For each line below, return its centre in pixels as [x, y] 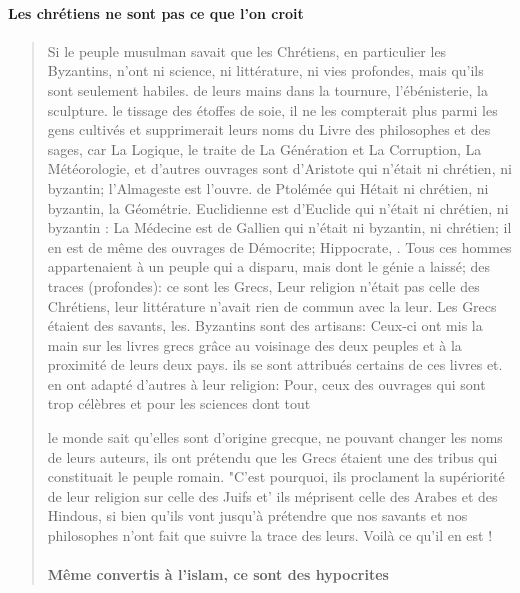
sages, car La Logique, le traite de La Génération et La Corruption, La [264, 148]
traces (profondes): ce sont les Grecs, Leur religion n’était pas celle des [263, 285]
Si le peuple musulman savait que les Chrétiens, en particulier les [247, 50]
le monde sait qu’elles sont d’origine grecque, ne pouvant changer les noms [275, 437]
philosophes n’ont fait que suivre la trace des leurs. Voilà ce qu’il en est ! [270, 535]
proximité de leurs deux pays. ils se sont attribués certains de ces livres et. [275, 364]
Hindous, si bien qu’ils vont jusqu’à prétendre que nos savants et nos [257, 515]
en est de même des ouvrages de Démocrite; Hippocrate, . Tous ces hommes [279, 246]
